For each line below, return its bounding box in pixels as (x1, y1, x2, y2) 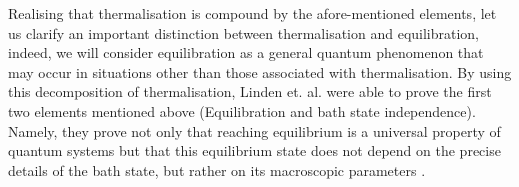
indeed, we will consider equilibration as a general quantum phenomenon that (8, 42, 484, 63)
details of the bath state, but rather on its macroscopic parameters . (8, 159, 426, 180)
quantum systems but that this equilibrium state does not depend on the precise (8, 140, 501, 161)
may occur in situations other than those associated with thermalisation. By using (8, 61, 512, 82)
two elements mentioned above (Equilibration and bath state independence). (8, 100, 476, 121)
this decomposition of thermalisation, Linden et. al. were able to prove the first (8, 81, 492, 102)
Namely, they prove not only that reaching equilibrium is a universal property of (8, 120, 501, 141)
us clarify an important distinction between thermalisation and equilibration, (8, 22, 480, 43)
